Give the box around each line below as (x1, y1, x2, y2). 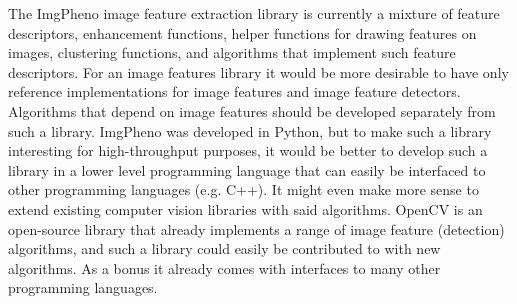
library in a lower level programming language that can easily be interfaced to (8, 159, 486, 180)
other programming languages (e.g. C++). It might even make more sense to (8, 179, 479, 200)
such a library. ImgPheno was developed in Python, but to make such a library (8, 120, 492, 141)
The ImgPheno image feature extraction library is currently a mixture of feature (8, 3, 500, 23)
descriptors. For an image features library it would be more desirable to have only (8, 61, 509, 82)
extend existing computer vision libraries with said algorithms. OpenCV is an (8, 198, 483, 219)
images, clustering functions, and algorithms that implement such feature (8, 42, 456, 63)
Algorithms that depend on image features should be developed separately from (8, 100, 496, 121)
